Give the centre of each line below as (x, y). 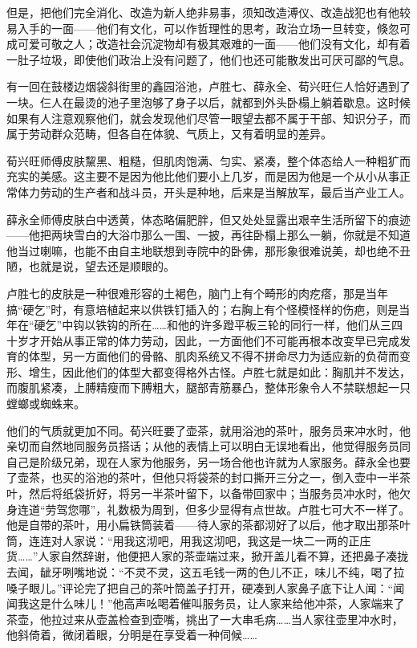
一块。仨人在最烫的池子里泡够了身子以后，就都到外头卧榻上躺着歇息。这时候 (208, 102)
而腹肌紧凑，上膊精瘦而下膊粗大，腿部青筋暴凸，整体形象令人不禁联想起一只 (208, 387)
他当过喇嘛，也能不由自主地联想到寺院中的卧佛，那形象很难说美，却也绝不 (203, 250)
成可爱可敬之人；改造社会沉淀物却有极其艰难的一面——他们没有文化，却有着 (208, 44)
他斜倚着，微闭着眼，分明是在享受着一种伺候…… (132, 635)
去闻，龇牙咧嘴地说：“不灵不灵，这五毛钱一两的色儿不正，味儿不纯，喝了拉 (206, 572)
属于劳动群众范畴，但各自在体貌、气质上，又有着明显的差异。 (169, 134)
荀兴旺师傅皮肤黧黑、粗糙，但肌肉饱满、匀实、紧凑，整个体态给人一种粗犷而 (208, 160)
